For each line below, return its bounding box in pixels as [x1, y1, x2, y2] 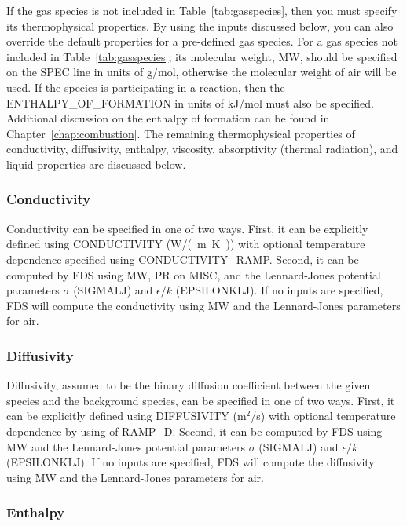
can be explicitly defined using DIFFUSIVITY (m [6, 407, 247, 424]
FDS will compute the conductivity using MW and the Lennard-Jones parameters [6, 297, 401, 313]
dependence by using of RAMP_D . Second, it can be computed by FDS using [6, 422, 383, 439]
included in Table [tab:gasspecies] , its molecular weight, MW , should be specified [6, 48, 398, 64]
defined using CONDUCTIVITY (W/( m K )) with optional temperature [6, 236, 365, 252]
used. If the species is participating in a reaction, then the [6, 79, 285, 95]
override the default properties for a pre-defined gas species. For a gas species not [6, 33, 398, 49]
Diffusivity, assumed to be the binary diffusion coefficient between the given [6, 377, 371, 393]
